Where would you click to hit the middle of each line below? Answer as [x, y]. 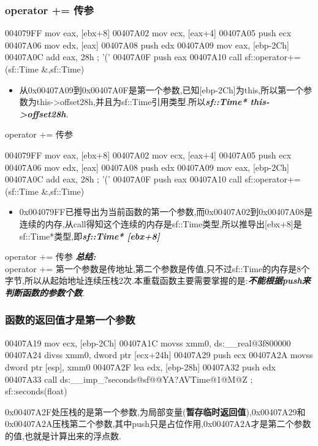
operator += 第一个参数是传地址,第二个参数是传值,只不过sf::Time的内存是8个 [157, 268]
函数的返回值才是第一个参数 [70, 320]
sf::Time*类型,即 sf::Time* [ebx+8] [89, 236]
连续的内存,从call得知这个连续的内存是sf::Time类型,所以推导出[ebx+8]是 [161, 223]
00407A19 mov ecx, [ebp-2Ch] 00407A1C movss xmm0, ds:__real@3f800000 [148, 342]
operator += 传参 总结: [51, 256]
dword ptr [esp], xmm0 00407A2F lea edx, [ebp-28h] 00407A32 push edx [140, 366]
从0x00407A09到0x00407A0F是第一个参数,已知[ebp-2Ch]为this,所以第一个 [161, 89]
